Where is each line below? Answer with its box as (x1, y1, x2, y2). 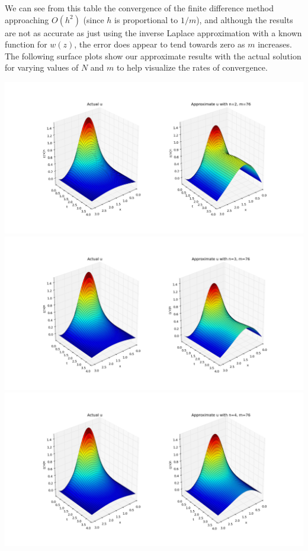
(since (83, 13, 104, 26)
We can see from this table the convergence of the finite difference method (5, 2, 274, 14)
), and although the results (196, 13, 293, 26)
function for (5, 38, 47, 50)
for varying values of (5, 61, 79, 74)
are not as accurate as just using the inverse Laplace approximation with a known (5, 26, 302, 39)
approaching (5, 13, 49, 26)
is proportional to (114, 13, 178, 26)
